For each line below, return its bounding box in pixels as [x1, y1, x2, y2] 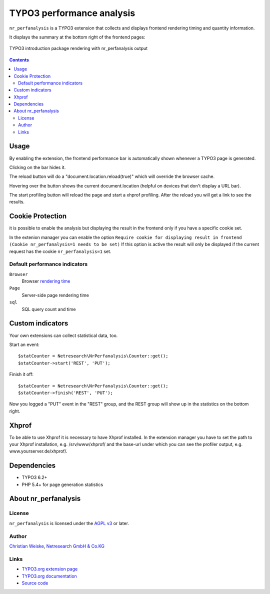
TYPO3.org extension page [21, 566, 78, 572]
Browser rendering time [21, 278, 70, 284]
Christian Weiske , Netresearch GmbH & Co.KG [9, 543, 105, 549]
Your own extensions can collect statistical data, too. [9, 332, 118, 338]
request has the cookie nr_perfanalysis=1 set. [9, 248, 111, 254]
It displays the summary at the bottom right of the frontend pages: [9, 34, 145, 40]
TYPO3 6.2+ [21, 474, 47, 480]
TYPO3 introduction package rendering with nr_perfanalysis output [9, 45, 148, 51]
